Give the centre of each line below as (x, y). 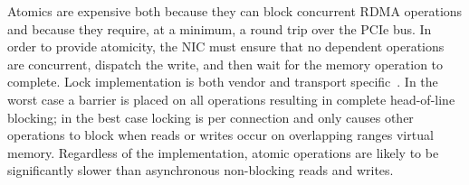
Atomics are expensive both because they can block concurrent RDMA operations (235, 11)
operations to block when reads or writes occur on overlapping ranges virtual (220, 135)
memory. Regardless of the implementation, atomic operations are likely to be (223, 152)
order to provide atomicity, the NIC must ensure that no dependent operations (226, 46)
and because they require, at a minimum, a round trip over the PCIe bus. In (220, 28)
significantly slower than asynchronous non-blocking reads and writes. (201, 170)
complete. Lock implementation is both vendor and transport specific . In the (223, 82)
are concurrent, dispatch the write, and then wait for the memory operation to (225, 64)
